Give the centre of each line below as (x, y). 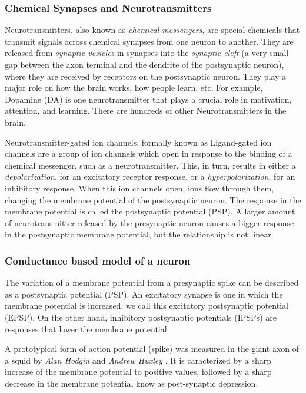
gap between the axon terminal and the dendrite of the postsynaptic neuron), (144, 64)
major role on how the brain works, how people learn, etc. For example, (134, 87)
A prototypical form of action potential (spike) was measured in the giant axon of (152, 349)
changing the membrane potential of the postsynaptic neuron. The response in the (153, 199)
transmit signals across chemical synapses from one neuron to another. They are (149, 41)
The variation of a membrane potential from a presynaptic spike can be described (152, 283)
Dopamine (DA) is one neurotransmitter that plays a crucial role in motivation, (148, 99)
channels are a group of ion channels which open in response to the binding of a (149, 153)
